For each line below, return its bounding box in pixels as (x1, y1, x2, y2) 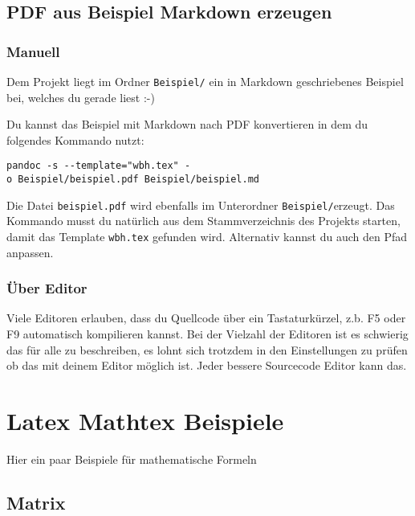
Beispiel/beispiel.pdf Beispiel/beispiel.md (18, 174, 259, 186)
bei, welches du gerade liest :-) (6, 88, 155, 105)
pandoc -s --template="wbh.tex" (6, 160, 179, 172)
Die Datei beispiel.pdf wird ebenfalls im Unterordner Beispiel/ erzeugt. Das (6, 196, 395, 213)
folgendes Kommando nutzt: (6, 131, 144, 148)
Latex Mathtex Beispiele (6, 404, 284, 437)
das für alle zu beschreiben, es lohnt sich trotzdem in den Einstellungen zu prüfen (6, 341, 408, 358)
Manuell (6, 41, 60, 61)
